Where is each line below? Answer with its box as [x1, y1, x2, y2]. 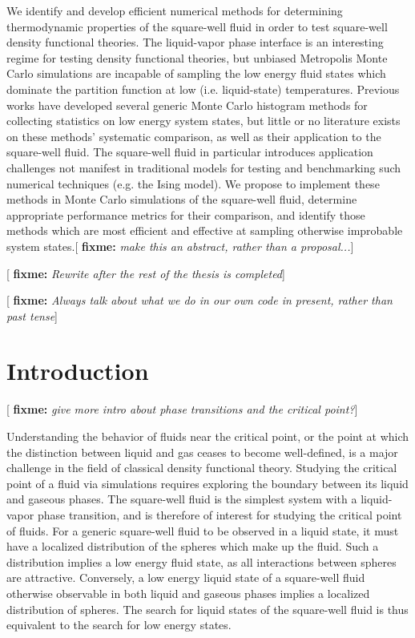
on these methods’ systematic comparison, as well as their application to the [6, 127, 381, 144]
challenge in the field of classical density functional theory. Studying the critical [6, 459, 397, 476]
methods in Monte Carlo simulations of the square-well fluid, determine [6, 191, 357, 208]
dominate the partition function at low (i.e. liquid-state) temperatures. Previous [6, 80, 400, 97]
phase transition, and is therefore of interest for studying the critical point [37, 506, 402, 523]
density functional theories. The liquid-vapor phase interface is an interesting [6, 34, 384, 50]
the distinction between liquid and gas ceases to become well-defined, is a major [6, 443, 398, 460]
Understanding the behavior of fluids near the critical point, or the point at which [6, 428, 409, 444]
